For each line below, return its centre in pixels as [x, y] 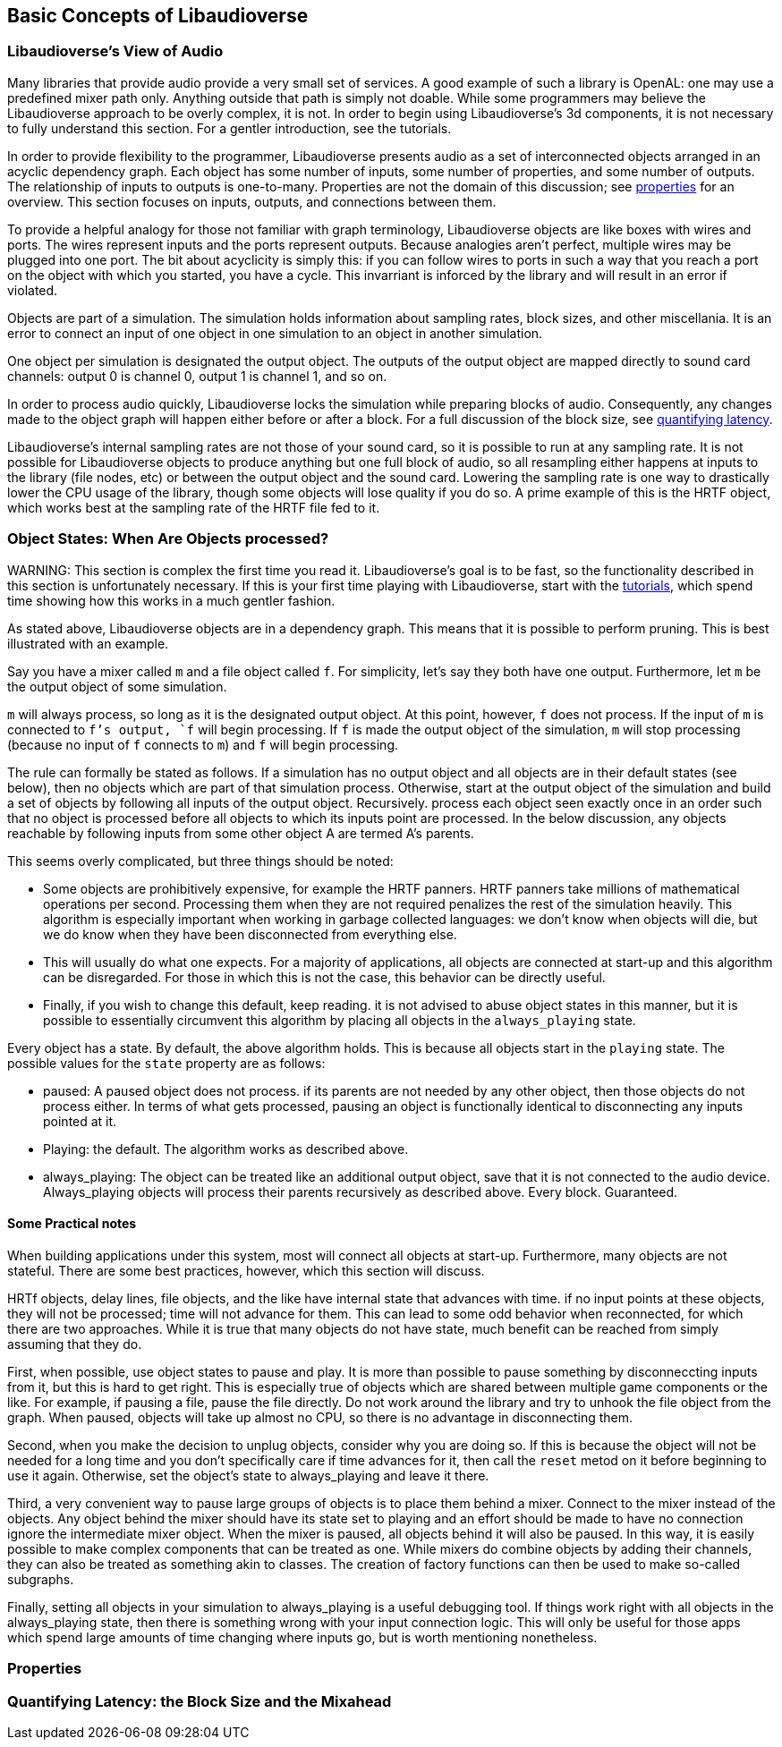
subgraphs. [41, 1579]
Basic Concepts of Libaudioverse [158, 16]
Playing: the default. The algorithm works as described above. [226, 1149]
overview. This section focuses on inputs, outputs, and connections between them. [252, 201]
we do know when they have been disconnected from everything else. [250, 934]
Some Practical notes [72, 1224]
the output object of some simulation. [117, 686]
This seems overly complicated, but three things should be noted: [200, 861]
